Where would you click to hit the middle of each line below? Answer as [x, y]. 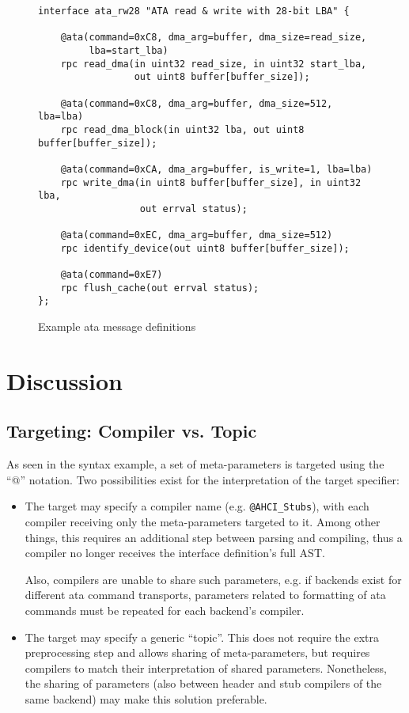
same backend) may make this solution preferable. [146, 699]
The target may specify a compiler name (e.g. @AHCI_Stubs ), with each [197, 506]
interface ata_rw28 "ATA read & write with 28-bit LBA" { [194, 11]
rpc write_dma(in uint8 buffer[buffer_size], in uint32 [211, 182]
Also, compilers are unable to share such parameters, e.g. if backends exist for [213, 579]
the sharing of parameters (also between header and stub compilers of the [203, 683]
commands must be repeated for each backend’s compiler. [165, 611]
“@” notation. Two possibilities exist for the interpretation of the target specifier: [203, 479]
